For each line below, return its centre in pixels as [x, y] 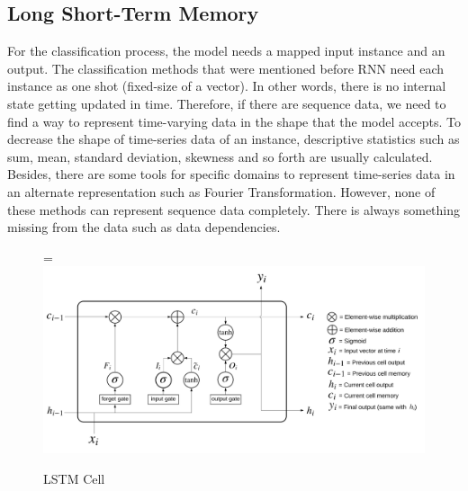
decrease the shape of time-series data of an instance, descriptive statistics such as [234, 139]
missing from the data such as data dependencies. [144, 227]
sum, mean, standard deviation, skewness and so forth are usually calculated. [220, 156]
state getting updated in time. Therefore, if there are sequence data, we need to [227, 103]
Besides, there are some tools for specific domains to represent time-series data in [231, 174]
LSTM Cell [74, 478]
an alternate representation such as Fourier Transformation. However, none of [221, 191]
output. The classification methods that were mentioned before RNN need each [226, 68]
